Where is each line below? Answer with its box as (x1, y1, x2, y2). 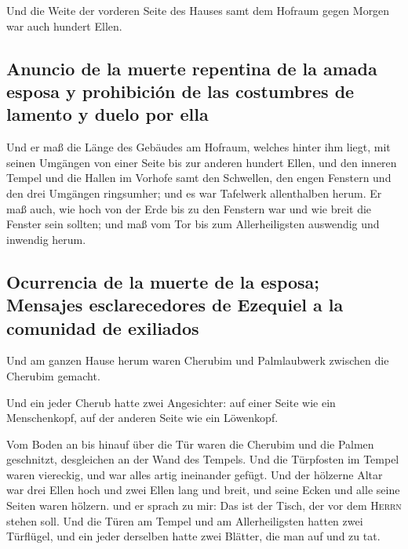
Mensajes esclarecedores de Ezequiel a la (6, 293, 344, 317)
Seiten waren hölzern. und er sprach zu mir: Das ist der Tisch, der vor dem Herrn (6, 497, 402, 514)
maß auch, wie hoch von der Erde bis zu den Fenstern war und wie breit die (6, 200, 372, 216)
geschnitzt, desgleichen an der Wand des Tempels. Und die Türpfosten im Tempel (6, 451, 399, 467)
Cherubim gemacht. (6, 367, 100, 384)
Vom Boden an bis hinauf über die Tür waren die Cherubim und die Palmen (6, 435, 374, 452)
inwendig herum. (6, 231, 86, 247)
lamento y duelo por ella (6, 102, 209, 126)
